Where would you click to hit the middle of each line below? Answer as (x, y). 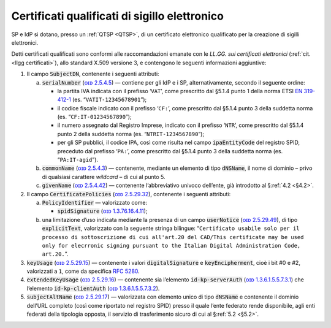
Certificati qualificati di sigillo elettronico (117, 16)
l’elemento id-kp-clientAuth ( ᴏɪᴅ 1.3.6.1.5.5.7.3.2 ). (93, 288)
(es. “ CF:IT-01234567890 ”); (94, 117)
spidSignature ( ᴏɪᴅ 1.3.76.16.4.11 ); (102, 211)
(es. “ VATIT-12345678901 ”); (110, 100)
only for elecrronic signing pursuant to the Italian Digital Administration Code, (171, 246)
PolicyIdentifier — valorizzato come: (94, 202)
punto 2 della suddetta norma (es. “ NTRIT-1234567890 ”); (131, 134)
